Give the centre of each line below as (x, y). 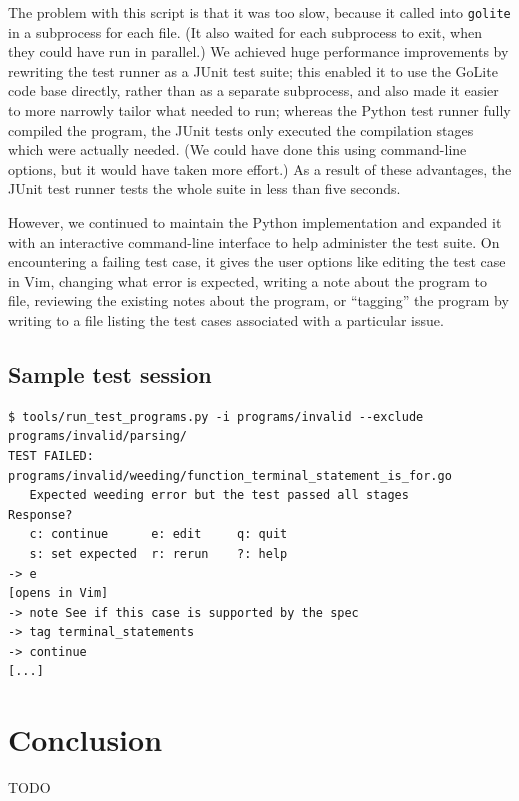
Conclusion (85, 739)
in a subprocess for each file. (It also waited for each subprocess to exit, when (245, 31)
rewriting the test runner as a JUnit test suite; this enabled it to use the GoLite (253, 70)
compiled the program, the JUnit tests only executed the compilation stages (241, 129)
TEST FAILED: (51, 455)
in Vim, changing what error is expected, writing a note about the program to (248, 280)
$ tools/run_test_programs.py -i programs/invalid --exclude (216, 416)
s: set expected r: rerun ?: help (158, 553)
